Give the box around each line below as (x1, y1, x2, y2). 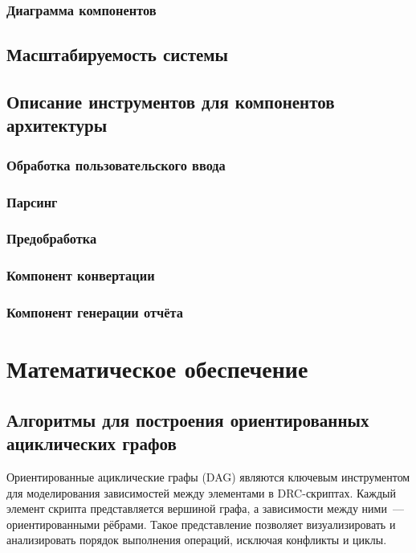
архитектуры (6, 113, 108, 137)
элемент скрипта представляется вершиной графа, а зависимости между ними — (6, 500, 404, 517)
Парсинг (6, 191, 58, 211)
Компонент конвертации (6, 265, 155, 285)
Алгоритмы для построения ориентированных (6, 407, 369, 432)
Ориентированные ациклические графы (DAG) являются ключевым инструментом (6, 468, 410, 485)
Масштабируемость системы (6, 42, 229, 67)
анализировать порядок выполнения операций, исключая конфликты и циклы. (6, 531, 387, 548)
